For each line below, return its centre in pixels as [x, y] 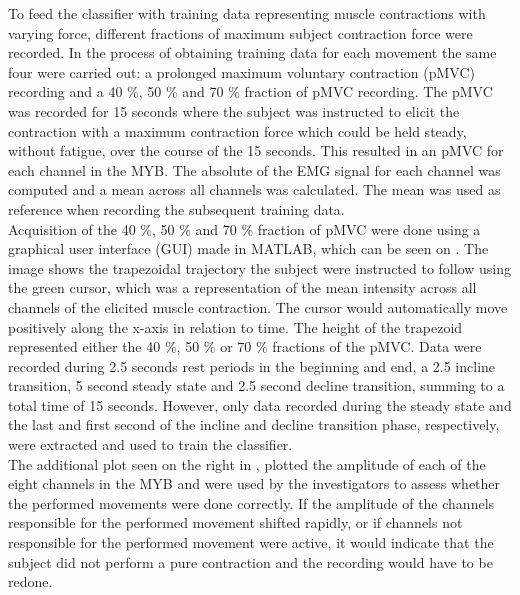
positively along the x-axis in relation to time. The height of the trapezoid [235, 326]
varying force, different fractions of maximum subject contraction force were [240, 32]
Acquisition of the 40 [72, 228]
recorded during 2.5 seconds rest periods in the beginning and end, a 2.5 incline [252, 365]
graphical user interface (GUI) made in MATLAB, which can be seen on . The [248, 248]
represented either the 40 [84, 346]
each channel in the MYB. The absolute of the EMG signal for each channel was [254, 169]
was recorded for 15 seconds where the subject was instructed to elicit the [234, 110]
